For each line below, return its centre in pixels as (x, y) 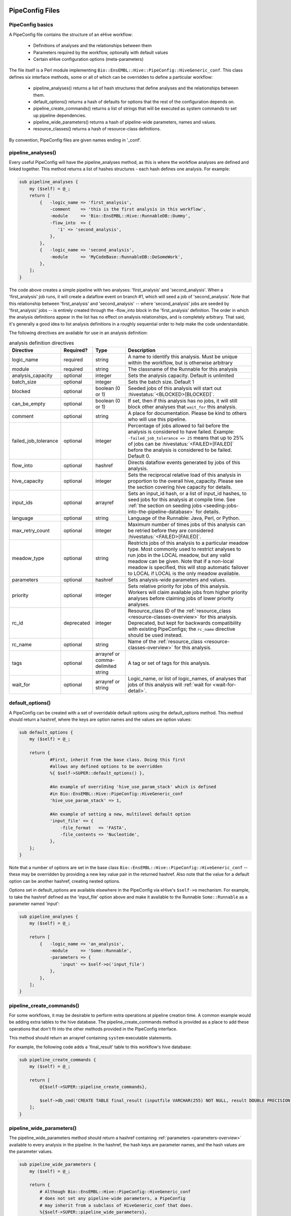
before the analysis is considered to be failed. (180, 450)
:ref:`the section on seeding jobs (165, 505)
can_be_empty (29, 404)
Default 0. (139, 456)
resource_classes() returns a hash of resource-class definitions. (97, 129)
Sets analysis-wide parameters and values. (177, 580)
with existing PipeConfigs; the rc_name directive (181, 629)
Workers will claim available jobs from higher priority (188, 592)
